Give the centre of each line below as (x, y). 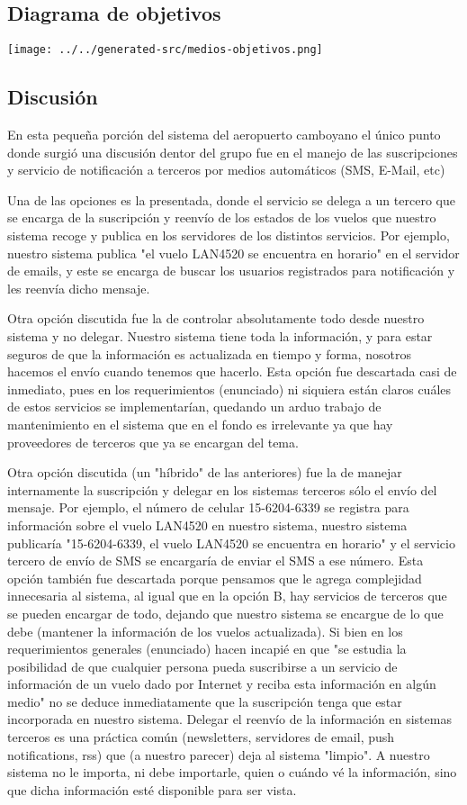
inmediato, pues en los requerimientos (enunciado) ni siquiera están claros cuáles (229, 389)
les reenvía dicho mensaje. (79, 288)
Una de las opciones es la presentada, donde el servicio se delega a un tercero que (231, 199)
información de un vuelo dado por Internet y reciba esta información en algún (222, 684)
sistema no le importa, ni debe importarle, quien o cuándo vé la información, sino (232, 772)
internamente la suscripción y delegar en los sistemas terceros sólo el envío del (222, 489)
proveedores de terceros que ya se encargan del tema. (153, 442)
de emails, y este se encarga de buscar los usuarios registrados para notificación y (231, 271)
